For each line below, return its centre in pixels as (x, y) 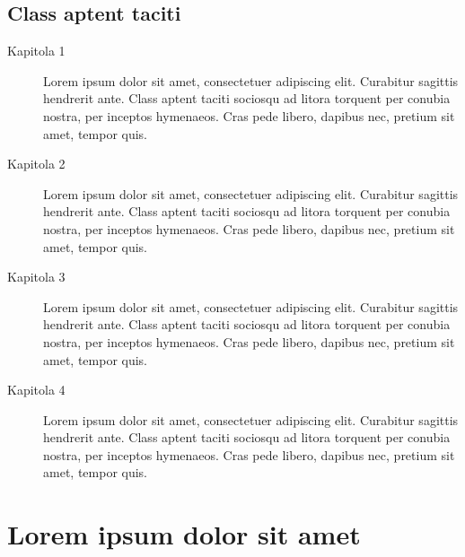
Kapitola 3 (36, 277)
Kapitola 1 (36, 51)
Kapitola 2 (36, 164)
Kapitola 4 (36, 390)
